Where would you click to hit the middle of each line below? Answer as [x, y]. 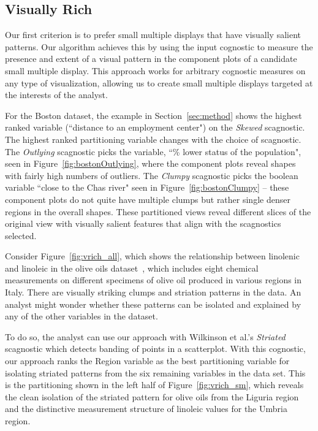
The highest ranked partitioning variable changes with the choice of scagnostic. [153, 139]
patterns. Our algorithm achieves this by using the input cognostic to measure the [159, 46]
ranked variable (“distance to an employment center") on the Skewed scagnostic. [155, 127]
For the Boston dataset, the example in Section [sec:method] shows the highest [153, 115]
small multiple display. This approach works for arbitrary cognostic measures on [155, 70]
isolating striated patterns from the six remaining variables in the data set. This [155, 372]
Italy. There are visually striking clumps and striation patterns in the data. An [153, 292]
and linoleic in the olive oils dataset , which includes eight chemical [132, 268]
